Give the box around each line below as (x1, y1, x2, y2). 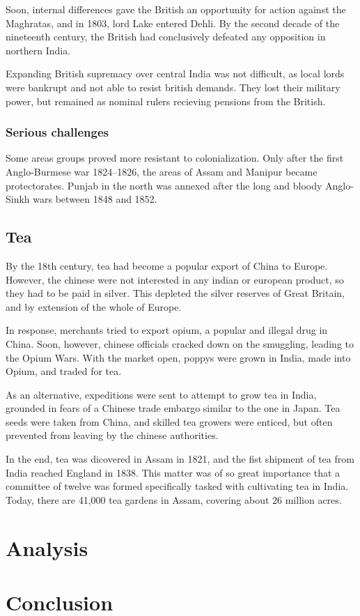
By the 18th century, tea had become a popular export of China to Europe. (6, 258, 328, 272)
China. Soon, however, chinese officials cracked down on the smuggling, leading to (6, 336, 354, 351)
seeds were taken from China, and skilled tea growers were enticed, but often (6, 414, 333, 429)
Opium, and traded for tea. (6, 364, 122, 378)
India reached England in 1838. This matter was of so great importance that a (6, 465, 341, 479)
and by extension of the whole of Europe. (6, 299, 182, 314)
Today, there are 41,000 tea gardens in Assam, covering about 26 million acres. (6, 492, 342, 507)
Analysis (6, 533, 88, 562)
